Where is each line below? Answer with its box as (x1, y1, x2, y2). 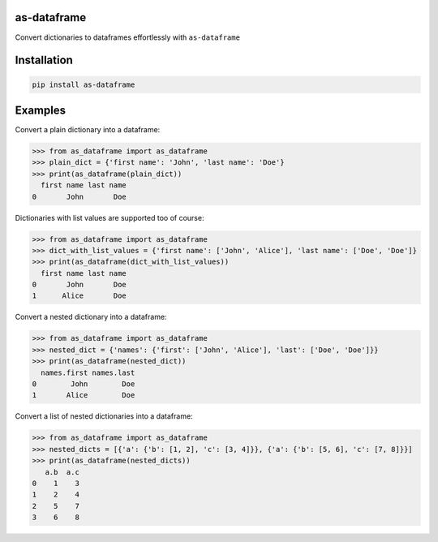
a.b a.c (45, 467, 80, 476)
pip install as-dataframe (32, 80, 135, 89)
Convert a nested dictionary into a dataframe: (15, 312, 167, 322)
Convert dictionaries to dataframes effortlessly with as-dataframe (15, 32, 241, 42)
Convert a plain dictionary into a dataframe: (15, 125, 161, 135)
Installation (15, 54, 73, 67)
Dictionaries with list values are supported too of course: (15, 213, 204, 222)
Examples (15, 103, 67, 117)
